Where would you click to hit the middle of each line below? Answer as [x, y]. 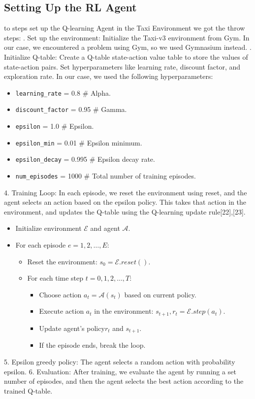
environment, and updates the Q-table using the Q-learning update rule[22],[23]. [125, 211]
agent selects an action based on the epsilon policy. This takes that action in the [125, 202]
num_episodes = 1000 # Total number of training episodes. [106, 176]
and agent [105, 228]
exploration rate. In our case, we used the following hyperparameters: [109, 76]
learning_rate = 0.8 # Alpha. [63, 92]
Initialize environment [48, 228]
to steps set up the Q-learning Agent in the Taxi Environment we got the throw [125, 28]
